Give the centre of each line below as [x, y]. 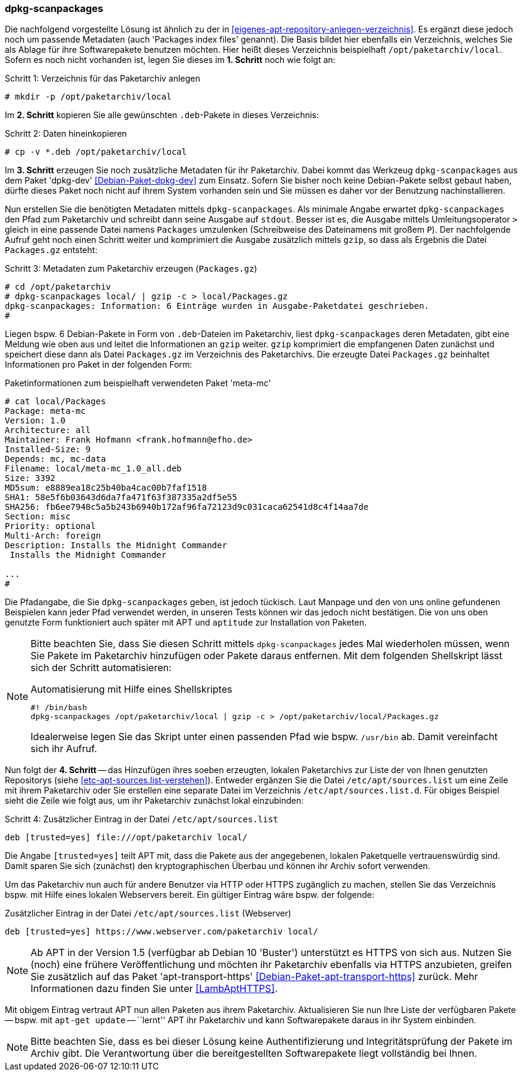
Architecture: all [48, 430]
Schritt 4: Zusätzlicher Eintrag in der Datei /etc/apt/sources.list [142, 819]
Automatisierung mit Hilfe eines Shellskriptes [132, 689]
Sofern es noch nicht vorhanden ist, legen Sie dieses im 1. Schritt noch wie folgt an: [170, 60]
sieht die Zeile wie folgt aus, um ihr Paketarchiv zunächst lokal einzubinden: [154, 801]
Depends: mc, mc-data [55, 459]
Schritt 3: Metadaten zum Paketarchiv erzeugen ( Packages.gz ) [131, 269]
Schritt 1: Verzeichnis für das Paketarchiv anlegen [103, 79]
